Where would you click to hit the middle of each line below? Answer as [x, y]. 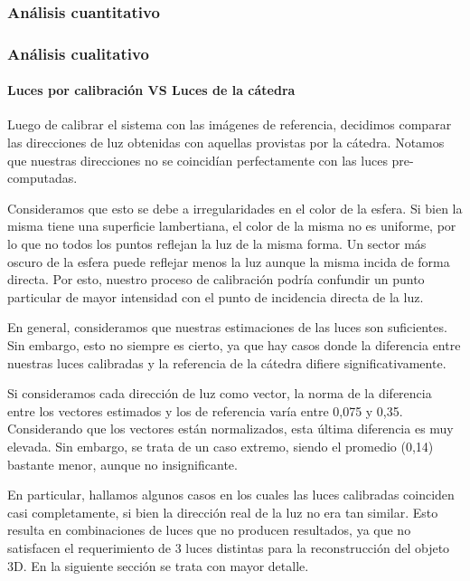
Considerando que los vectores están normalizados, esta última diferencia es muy [230, 429]
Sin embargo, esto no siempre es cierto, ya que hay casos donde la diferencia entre [234, 345]
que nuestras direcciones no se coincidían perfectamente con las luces [197, 160]
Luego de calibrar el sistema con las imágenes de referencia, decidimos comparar [230, 124]
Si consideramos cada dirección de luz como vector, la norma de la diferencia [220, 393]
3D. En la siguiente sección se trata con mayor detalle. [158, 565]
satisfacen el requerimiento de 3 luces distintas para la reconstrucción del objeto [229, 547]
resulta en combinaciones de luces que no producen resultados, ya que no [209, 530]
